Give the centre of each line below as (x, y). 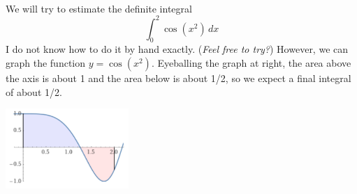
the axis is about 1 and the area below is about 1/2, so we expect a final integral (178, 78)
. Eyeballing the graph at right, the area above (251, 63)
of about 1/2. (34, 91)
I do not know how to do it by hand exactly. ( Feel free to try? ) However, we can (177, 49)
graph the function (46, 63)
